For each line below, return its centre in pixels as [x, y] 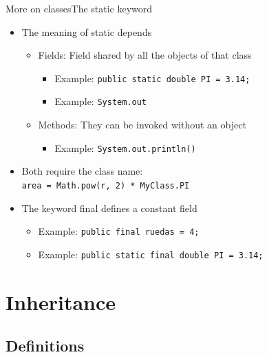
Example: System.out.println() [125, 147]
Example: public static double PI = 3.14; [152, 78]
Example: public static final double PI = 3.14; [151, 254]
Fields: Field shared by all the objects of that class [145, 55]
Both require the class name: [82, 171]
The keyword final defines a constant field [109, 208]
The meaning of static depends [87, 31]
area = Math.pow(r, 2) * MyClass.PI [106, 185]
